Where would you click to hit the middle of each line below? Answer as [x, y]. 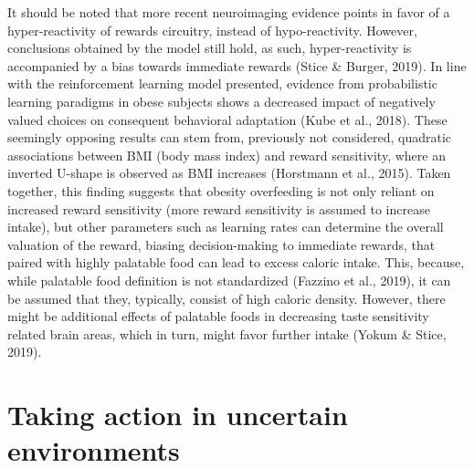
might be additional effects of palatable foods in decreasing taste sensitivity [218, 316]
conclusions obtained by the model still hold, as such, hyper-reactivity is [210, 48]
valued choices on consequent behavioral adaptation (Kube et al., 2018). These [227, 119]
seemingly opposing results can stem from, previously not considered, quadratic [230, 137]
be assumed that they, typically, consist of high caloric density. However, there [226, 298]
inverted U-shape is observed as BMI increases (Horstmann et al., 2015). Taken [229, 173]
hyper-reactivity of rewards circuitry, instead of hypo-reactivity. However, [212, 30]
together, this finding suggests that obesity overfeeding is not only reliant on [221, 190]
